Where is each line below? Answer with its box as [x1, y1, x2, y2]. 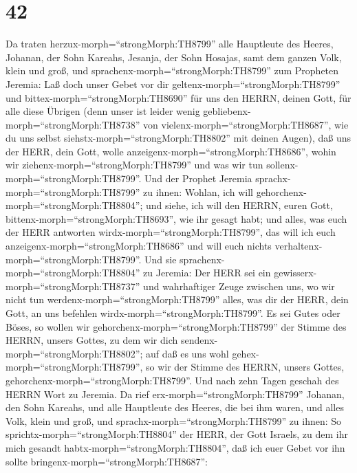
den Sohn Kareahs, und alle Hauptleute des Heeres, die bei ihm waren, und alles [6, 400, 344, 415]
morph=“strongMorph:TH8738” [6, 117, 140, 131]
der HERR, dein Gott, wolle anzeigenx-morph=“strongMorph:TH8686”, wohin [6, 144, 336, 158]
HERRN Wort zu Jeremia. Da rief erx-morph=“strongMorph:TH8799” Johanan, [6, 386, 345, 401]
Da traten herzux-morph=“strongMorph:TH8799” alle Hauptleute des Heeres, [6, 36, 334, 51]
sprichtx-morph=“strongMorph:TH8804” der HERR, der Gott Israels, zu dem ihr [6, 427, 348, 441]
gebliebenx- [203, 104, 251, 118]
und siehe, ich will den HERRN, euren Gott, [146, 198, 333, 212]
